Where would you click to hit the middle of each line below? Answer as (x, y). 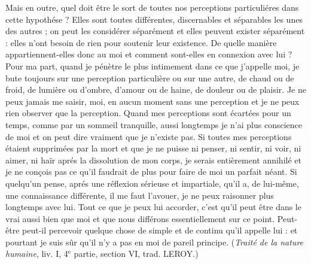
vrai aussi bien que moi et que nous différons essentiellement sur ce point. (140, 218)
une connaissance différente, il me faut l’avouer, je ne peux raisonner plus (140, 195)
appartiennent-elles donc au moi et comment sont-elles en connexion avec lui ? (149, 54)
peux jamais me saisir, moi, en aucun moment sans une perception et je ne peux (153, 101)
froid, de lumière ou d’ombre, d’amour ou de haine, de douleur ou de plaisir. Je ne (156, 89)
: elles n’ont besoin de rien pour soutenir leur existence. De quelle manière (141, 42)
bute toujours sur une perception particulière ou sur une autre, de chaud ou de (150, 78)
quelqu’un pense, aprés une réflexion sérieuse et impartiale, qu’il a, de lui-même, (152, 183)
